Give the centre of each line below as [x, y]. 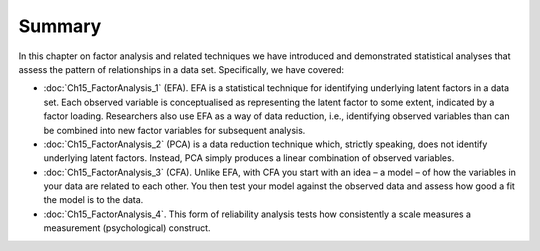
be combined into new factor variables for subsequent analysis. [174, 130]
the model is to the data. [93, 200]
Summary [60, 26]
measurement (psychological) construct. [127, 228]
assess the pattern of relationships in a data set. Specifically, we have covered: [181, 69]
